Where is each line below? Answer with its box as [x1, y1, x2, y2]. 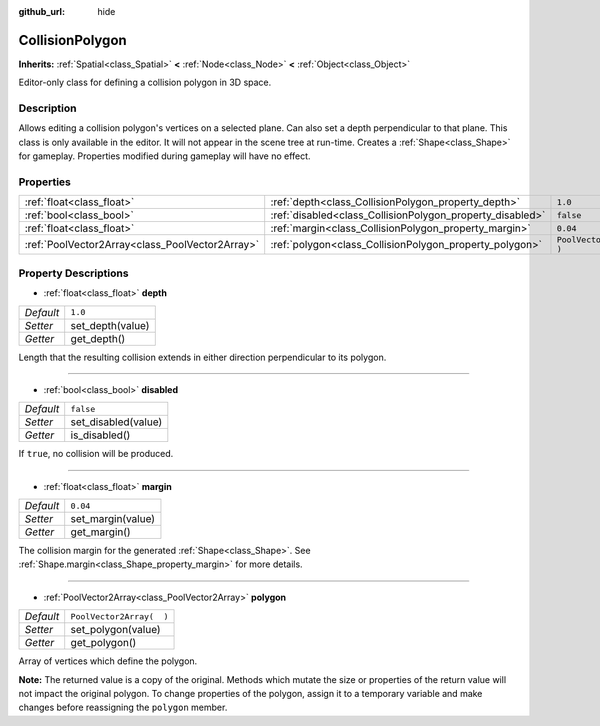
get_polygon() [70, 636, 137, 650]
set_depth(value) [70, 318, 150, 332]
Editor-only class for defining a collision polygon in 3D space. [18, 76, 272, 89]
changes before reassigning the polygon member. [18, 701, 228, 714]
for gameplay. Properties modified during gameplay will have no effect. [18, 150, 311, 162]
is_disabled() [70, 428, 131, 442]
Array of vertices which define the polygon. [18, 655, 198, 667]
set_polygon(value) [70, 623, 161, 637]
